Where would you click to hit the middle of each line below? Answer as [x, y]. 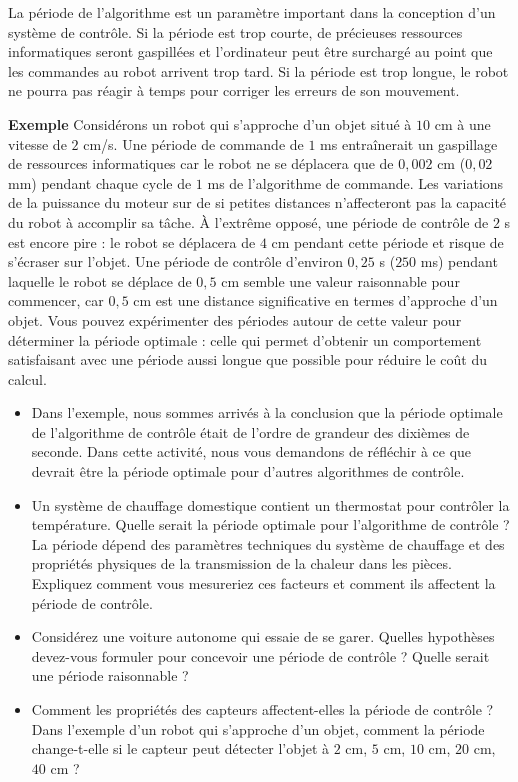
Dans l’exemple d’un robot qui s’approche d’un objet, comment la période [258, 728]
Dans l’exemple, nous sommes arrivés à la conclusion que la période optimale [267, 412]
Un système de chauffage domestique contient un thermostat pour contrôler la [270, 504]
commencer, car [56, 300]
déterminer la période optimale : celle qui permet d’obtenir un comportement [245, 339]
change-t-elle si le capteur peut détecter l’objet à [180, 748]
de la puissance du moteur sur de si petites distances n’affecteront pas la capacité [257, 202]
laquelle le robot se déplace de [100, 280]
